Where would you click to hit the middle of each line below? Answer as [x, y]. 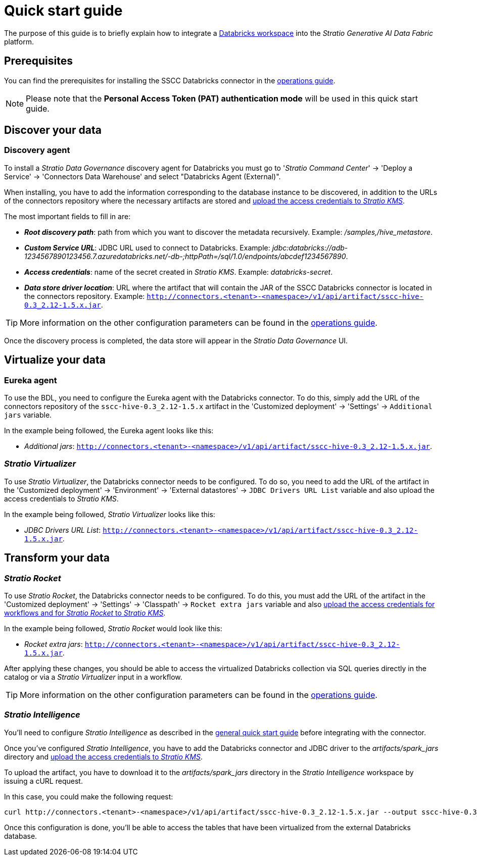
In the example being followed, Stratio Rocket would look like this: [113, 628]
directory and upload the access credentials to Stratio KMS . [103, 756]
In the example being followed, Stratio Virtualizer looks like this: [110, 514]
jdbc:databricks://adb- [310, 247]
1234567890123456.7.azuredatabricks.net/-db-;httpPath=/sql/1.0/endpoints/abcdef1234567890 [185, 256]
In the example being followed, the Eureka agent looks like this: [109, 431]
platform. [19, 41]
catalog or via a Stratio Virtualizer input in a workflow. [93, 677]
